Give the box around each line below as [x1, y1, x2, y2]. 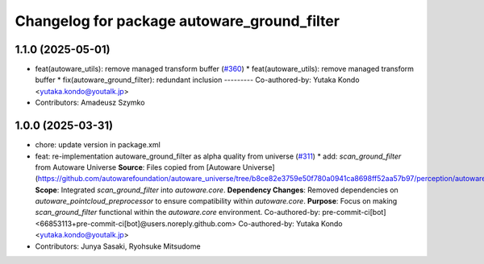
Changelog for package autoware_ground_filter [15, 12, 340, 30]
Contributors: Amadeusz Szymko [35, 97, 145, 108]
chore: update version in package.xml [35, 140, 161, 150]
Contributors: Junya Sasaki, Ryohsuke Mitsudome [35, 241, 201, 251]
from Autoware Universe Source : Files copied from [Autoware [35, 162, 241, 172]
